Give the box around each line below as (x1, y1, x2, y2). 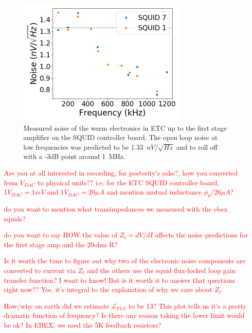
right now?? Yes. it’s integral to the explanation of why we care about (4, 284, 213, 294)
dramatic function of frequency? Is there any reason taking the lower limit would (4, 310, 245, 320)
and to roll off (176, 141, 217, 152)
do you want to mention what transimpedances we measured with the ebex (4, 203, 228, 214)
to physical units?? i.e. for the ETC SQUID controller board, (37, 177, 219, 187)
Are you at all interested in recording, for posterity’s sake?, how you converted (4, 167, 238, 177)
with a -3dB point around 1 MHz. (23, 151, 126, 161)
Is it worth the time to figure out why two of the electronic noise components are (4, 255, 246, 266)
